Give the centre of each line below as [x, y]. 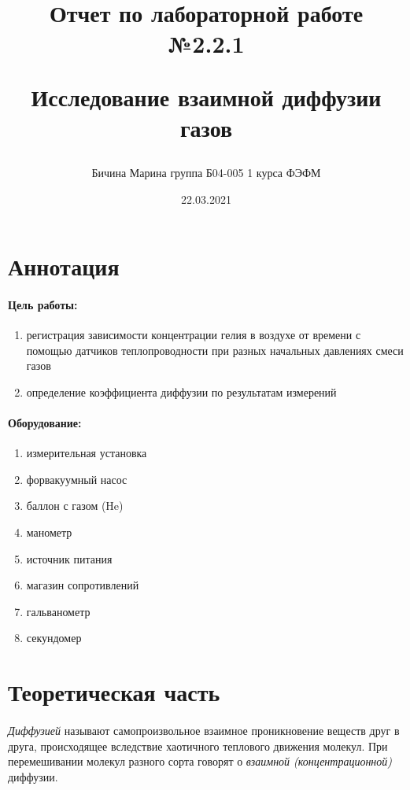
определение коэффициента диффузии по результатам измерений [181, 391]
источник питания [69, 558]
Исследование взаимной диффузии [206, 96]
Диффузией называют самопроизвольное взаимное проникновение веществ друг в [204, 730]
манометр [49, 532]
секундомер [54, 638]
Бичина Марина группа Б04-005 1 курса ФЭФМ [206, 172]
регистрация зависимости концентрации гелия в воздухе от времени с [194, 335]
